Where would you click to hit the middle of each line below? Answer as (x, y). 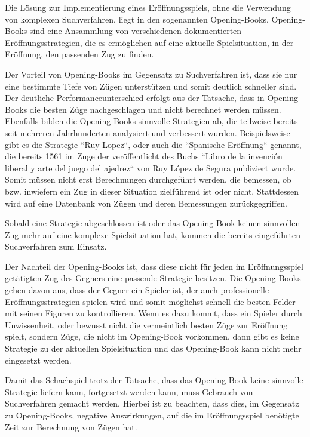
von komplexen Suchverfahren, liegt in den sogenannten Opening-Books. (137, 19)
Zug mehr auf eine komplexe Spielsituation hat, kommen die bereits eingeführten (153, 234)
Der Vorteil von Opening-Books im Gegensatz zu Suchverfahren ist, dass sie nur (151, 74)
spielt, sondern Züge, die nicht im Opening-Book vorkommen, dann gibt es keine (152, 336)
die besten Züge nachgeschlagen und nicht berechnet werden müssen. (155, 109)
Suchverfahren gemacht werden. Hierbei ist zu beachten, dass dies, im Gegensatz (152, 403)
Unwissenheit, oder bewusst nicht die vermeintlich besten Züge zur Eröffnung (146, 324)
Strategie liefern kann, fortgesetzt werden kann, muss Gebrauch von (129, 391)
